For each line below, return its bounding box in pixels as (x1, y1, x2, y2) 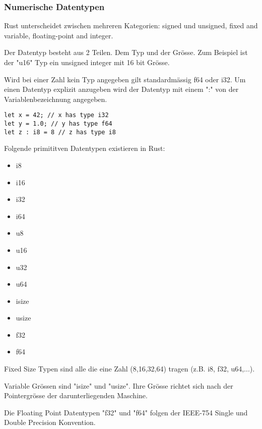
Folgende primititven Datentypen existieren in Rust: (4, 143, 165, 153)
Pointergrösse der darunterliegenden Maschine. (4, 390, 148, 401)
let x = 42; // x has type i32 (4, 112, 109, 119)
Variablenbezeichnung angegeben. (4, 93, 107, 104)
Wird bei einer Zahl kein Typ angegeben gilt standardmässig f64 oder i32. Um (4, 74, 246, 84)
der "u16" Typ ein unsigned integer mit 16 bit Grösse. (4, 57, 170, 67)
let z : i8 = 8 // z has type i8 (4, 128, 116, 136)
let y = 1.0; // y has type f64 (4, 120, 112, 128)
